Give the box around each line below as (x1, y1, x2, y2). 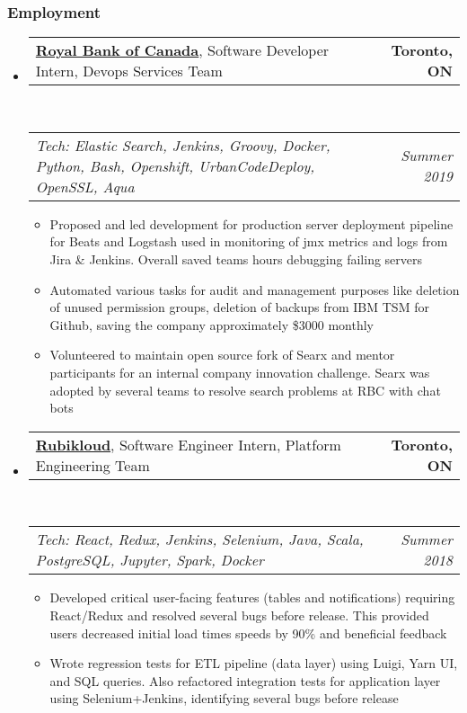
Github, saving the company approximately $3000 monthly (49, 315, 374, 334)
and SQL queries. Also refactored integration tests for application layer (49, 671, 441, 690)
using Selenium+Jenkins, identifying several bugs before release (49, 689, 399, 708)
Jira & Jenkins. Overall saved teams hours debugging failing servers (49, 250, 423, 268)
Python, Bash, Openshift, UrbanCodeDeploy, (35, 155, 315, 176)
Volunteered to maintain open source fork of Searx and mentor (49, 345, 395, 364)
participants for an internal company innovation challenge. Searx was (49, 362, 430, 381)
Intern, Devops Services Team (35, 60, 223, 82)
